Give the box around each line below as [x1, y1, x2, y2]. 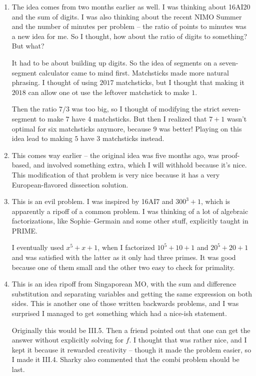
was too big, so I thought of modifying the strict [71, 103, 220, 114]
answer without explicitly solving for [11, 334, 123, 345]
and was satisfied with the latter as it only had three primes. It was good [11, 252, 236, 262]
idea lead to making [11, 133, 72, 143]
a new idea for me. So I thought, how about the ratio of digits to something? [11, 30, 247, 41]
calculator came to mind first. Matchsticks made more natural [38, 67, 229, 77]
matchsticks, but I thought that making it [116, 77, 244, 87]
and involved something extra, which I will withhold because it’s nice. [33, 159, 247, 170]
